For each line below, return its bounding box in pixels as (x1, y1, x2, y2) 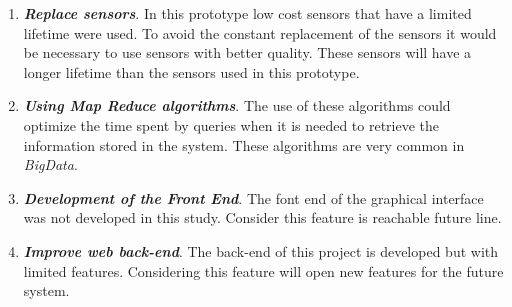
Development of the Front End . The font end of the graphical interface (23, 187, 484, 208)
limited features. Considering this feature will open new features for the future (23, 260, 504, 281)
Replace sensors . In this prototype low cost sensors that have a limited (23, 3, 472, 23)
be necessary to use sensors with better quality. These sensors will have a (23, 42, 472, 63)
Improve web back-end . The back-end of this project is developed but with (23, 240, 499, 261)
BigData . (23, 154, 78, 175)
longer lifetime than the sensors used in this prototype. (23, 61, 360, 82)
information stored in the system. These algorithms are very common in (23, 134, 465, 155)
